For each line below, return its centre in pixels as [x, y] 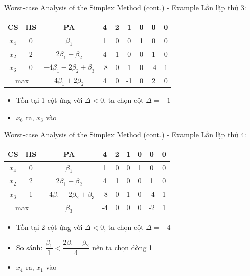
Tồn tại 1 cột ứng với [49, 100]
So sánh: [29, 247]
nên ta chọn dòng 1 [122, 247]
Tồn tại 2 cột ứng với [49, 227]
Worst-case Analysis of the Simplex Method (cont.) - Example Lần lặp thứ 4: [125, 134]
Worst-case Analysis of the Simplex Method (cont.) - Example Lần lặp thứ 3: [125, 7]
